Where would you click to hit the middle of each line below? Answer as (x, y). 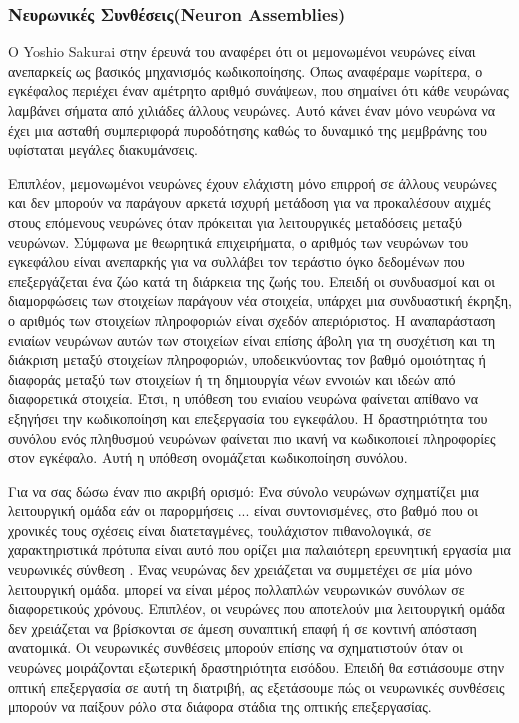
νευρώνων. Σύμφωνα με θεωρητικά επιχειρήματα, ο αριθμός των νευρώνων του (238, 241)
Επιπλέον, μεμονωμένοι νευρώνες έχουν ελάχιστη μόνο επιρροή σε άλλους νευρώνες (252, 182)
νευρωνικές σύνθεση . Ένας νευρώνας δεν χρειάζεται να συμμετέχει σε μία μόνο (240, 569)
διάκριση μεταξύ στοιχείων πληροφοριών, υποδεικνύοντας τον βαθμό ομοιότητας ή (247, 359)
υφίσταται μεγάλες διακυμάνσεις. (103, 149)
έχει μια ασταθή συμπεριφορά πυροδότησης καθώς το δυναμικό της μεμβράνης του (248, 129)
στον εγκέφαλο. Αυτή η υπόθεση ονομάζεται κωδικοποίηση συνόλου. (208, 457)
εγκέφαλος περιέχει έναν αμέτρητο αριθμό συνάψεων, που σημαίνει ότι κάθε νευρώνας (258, 90)
